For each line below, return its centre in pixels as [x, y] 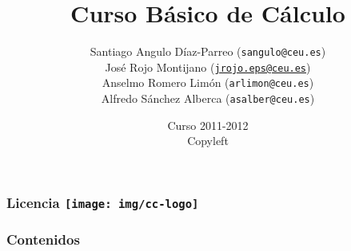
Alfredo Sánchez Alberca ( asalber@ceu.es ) [208, 98]
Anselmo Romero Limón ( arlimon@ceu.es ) [208, 82]
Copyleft [208, 141]
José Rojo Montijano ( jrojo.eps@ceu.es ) [208, 67]
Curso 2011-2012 [208, 125]
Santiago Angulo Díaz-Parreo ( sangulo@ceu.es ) [208, 51]
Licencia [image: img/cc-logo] [103, 202]
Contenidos [43, 239]
